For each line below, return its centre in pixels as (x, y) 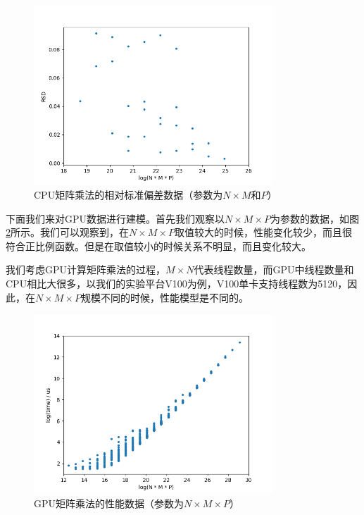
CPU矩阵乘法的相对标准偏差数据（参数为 (128, 194)
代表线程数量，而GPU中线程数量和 (274, 269)
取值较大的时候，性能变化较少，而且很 (263, 232)
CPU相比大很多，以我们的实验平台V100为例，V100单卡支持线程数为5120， (177, 283)
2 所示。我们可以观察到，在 (67, 232)
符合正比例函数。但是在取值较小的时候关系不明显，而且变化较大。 (158, 246)
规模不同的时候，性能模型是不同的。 (164, 297)
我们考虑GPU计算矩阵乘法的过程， (86, 269)
